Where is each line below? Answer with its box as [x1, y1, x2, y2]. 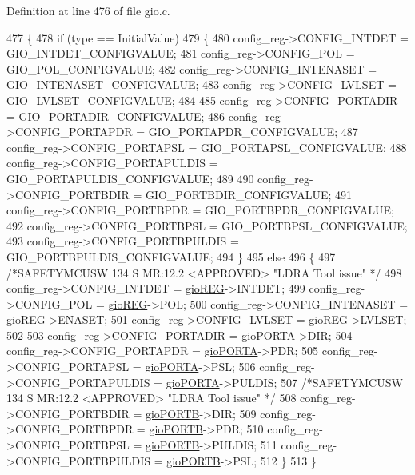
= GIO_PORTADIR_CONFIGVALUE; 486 [6, 107, 225, 124]
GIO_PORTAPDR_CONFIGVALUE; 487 [148, 123, 358, 140]
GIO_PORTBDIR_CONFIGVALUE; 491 [145, 186, 352, 202]
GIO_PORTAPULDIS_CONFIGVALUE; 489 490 [6, 170, 254, 186]
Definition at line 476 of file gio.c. [6, 2, 170, 18]
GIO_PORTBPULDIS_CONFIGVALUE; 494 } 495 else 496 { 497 [6, 248, 336, 265]
